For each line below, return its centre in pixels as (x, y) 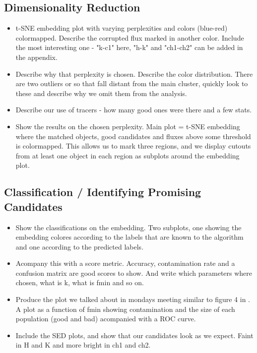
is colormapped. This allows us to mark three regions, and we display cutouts (133, 146)
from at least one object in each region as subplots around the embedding (128, 155)
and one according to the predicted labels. (80, 246)
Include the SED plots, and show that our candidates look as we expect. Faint (134, 335)
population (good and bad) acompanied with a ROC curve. (106, 319)
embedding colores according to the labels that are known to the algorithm (129, 237)
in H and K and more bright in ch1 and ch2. (83, 345)
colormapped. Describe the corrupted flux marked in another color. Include (130, 37)
